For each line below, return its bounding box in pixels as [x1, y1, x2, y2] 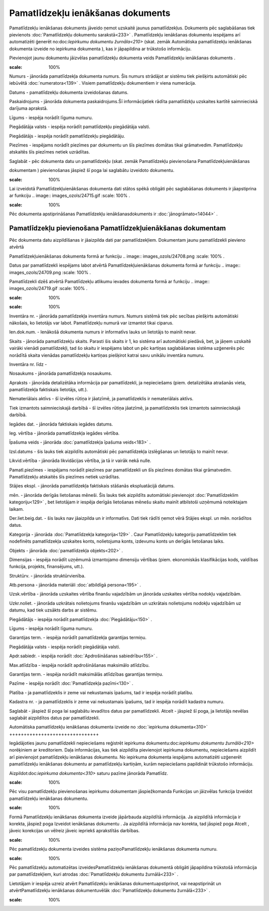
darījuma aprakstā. [9, 105, 48, 112]
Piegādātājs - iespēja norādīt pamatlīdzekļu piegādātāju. [9, 133, 126, 139]
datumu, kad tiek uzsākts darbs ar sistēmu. [9, 607, 98, 613]
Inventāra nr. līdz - [9, 361, 47, 367]
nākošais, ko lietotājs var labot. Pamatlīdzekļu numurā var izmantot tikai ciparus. [9, 319, 174, 326]
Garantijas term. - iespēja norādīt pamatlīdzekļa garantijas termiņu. [9, 634, 147, 640]
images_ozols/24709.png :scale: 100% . [9, 269, 91, 275]
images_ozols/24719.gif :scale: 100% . [9, 286, 88, 292]
